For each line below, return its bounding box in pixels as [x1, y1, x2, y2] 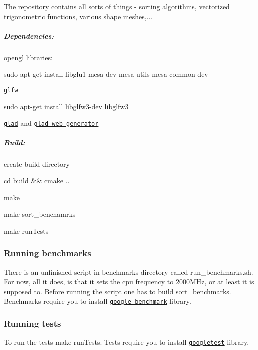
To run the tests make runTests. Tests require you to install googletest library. [4, 337, 249, 347]
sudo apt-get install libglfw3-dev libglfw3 [4, 101, 129, 111]
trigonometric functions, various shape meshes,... [4, 11, 153, 21]
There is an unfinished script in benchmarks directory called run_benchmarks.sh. [4, 266, 253, 277]
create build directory [4, 159, 70, 169]
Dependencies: [4, 30, 54, 41]
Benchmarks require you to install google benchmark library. [4, 296, 191, 306]
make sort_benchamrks [4, 209, 76, 219]
